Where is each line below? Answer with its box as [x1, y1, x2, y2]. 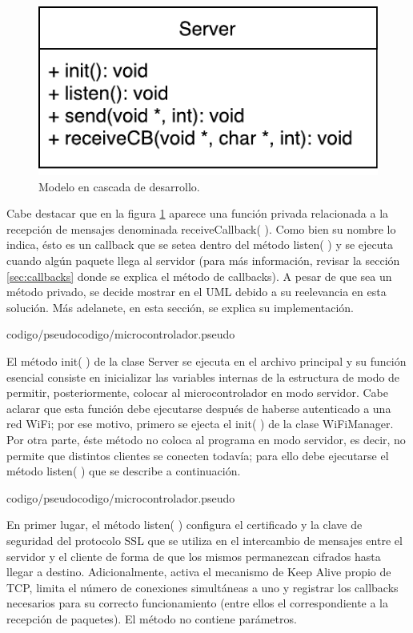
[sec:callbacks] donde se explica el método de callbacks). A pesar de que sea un [6, 267, 392, 284]
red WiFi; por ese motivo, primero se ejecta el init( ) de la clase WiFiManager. [6, 415, 394, 432]
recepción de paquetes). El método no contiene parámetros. [6, 610, 297, 627]
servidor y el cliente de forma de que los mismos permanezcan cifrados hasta [6, 547, 381, 564]
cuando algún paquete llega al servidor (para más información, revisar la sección [6, 252, 400, 268]
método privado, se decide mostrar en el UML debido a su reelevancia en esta [6, 283, 387, 300]
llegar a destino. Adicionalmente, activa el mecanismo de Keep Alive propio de [6, 563, 391, 580]
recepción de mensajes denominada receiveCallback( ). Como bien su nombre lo [6, 220, 396, 237]
